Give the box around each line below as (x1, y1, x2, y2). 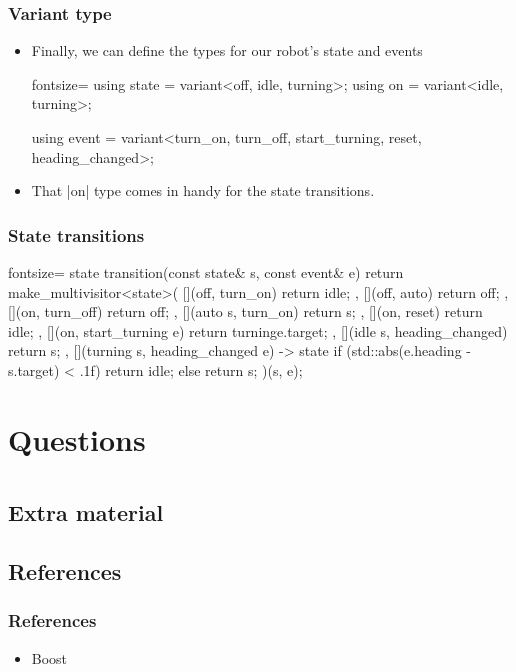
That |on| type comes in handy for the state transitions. (31, 180, 375, 201)
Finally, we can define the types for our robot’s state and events (31, 40, 423, 61)
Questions (8, 418, 146, 459)
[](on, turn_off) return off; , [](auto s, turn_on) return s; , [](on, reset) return (8, 301, 483, 322)
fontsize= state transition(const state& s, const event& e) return (8, 262, 404, 282)
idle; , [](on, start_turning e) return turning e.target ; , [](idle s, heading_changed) (8, 320, 508, 341)
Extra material (8, 497, 164, 528)
